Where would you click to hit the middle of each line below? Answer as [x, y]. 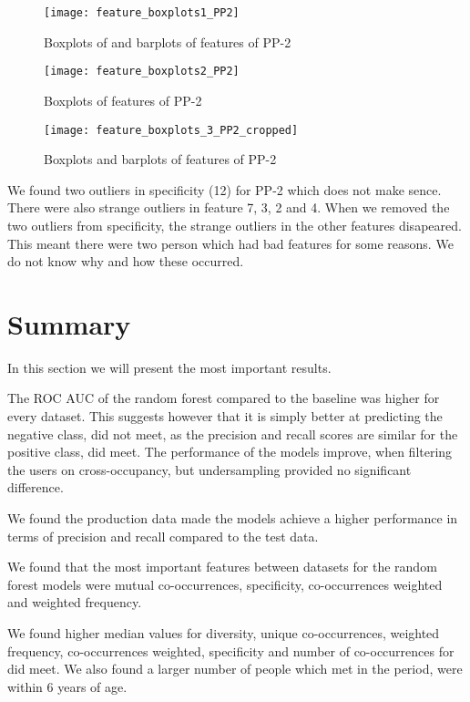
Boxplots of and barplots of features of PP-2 [168, 41]
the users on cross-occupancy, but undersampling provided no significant [209, 469]
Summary [69, 323]
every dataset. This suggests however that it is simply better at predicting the [225, 416]
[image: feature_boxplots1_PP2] [142, 13]
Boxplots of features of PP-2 [123, 100]
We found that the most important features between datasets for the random [222, 567]
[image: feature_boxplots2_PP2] [142, 72]
